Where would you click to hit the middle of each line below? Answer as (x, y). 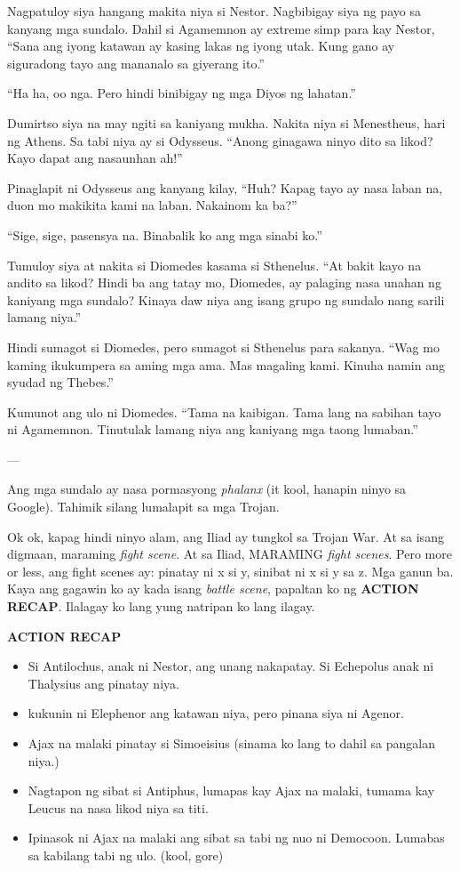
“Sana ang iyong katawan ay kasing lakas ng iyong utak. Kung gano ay (201, 46)
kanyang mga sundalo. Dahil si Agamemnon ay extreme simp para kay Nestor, (221, 28)
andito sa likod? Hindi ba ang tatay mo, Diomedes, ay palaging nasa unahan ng (224, 282)
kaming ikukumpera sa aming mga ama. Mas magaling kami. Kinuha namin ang (226, 364)
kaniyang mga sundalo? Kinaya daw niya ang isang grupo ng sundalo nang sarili (226, 299)
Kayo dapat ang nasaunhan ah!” (95, 158)
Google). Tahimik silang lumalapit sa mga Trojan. (143, 507)
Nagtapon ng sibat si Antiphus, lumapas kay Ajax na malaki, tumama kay (231, 790)
